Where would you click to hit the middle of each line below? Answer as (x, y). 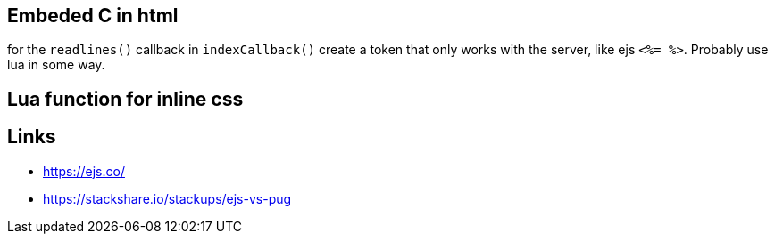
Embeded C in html (93, 16)
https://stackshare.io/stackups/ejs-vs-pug (167, 198)
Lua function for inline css (125, 99)
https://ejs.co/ (84, 171)
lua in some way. (56, 65)
